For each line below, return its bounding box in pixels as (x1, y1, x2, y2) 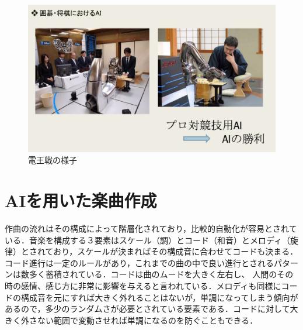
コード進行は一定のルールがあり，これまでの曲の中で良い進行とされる (5, 256, 274, 269)
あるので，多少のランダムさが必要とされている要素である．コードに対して (5, 302, 290, 315)
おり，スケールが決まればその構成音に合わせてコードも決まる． (53, 245, 298, 257)
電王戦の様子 (28, 154, 77, 166)
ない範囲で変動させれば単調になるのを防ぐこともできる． (37, 314, 258, 326)
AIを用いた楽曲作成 (5, 188, 157, 212)
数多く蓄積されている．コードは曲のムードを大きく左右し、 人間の (20, 268, 277, 280)
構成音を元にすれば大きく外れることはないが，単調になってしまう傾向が (20, 291, 298, 303)
